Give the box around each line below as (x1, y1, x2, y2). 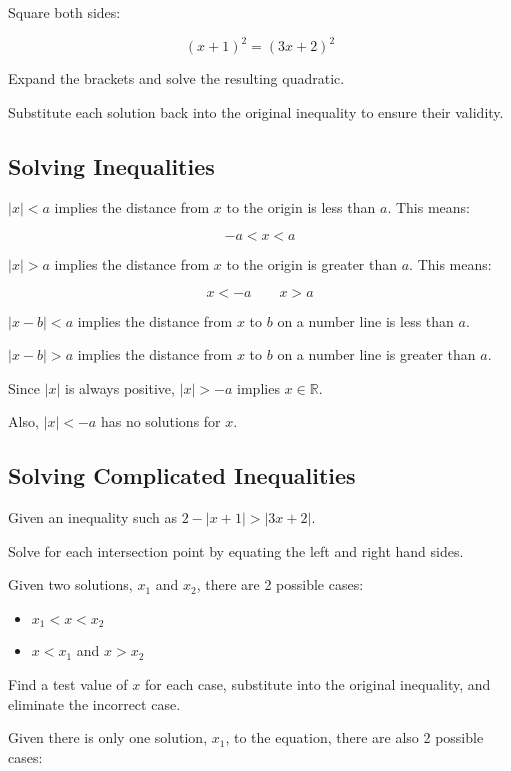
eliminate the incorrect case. (8, 693, 181, 714)
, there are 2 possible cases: (196, 574, 364, 595)
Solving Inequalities (8, 150, 215, 181)
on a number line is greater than (277, 344, 476, 365)
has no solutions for (100, 411, 221, 432)
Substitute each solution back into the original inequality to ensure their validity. (8, 101, 504, 122)
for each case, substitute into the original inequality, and (145, 674, 491, 695)
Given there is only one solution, (8, 727, 208, 748)
